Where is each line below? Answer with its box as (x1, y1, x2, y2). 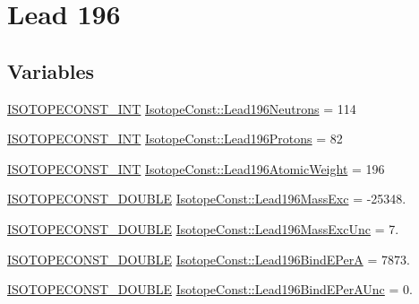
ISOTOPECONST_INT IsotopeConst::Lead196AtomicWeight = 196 (7, 159, 385, 178)
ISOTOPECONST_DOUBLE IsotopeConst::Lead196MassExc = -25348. (7, 189, 406, 208)
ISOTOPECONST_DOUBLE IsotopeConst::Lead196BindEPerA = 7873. (7, 249, 410, 268)
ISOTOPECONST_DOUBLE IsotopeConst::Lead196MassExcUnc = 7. (7, 219, 399, 238)
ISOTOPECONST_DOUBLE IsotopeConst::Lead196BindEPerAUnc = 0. (7, 280, 413, 299)
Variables (7, 56, 95, 84)
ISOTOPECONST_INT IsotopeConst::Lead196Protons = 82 (7, 129, 343, 148)
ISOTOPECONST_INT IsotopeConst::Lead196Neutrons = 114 (7, 99, 356, 117)
